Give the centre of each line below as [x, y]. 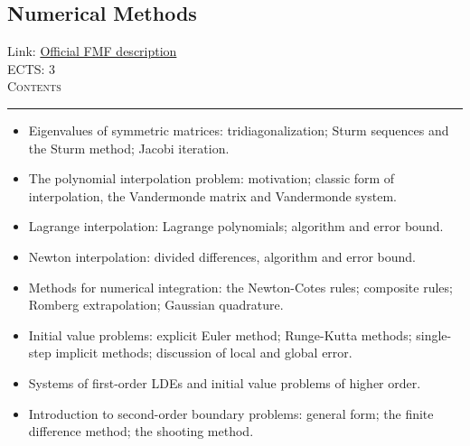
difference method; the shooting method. [141, 431]
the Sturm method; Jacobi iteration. [129, 148]
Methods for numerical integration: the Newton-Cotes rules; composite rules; [240, 287]
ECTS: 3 [32, 68]
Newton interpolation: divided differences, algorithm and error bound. [222, 256]
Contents [34, 86]
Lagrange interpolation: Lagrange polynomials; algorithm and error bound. [236, 226]
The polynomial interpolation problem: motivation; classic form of [211, 178]
